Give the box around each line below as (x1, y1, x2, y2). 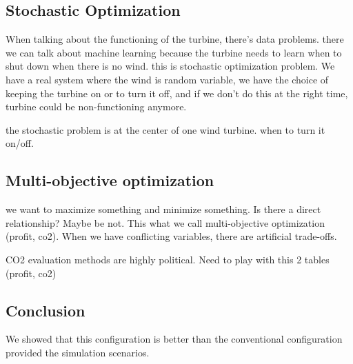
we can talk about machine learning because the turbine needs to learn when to (6, 45, 342, 59)
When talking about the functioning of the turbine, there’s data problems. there (6, 32, 344, 46)
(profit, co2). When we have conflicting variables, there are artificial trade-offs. (6, 229, 337, 243)
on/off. (6, 136, 34, 150)
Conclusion (6, 299, 85, 321)
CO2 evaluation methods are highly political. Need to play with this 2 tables (6, 252, 330, 266)
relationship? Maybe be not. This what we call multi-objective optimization (6, 215, 325, 230)
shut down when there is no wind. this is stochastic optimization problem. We (6, 59, 335, 73)
